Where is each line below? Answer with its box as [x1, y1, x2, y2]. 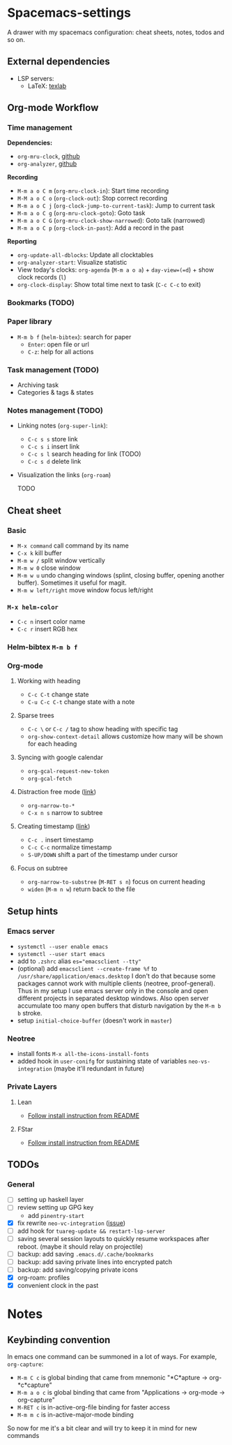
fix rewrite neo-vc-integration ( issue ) [17, 1219, 126, 1227]
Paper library [7, 316, 52, 326]
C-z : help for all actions [27, 347, 94, 355]
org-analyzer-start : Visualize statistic [17, 258, 127, 267]
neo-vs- [187, 1058, 211, 1066]
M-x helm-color [7, 603, 59, 611]
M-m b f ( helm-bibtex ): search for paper [17, 332, 132, 341]
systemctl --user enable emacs [17, 944, 109, 951]
